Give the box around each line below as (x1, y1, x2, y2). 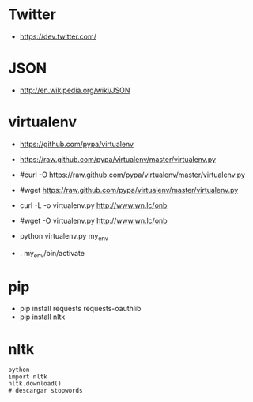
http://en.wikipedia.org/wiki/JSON (19, 85, 130, 95)
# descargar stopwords (8, 387, 83, 395)
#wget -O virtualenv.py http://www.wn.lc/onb (19, 216, 168, 225)
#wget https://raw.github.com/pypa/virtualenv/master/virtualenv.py (19, 185, 239, 194)
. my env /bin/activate (19, 248, 85, 260)
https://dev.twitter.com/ (19, 32, 97, 41)
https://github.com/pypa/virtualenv (19, 139, 134, 148)
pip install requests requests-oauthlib (19, 304, 142, 314)
